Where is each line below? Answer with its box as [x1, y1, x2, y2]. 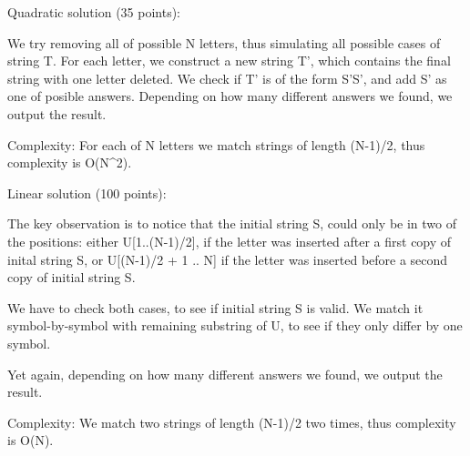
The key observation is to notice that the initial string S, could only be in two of [7, 214, 457, 233]
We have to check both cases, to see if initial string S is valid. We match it [7, 298, 424, 317]
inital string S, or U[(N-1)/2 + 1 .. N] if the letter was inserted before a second [7, 249, 448, 269]
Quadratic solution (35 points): [7, 3, 181, 21]
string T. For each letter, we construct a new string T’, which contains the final [7, 51, 451, 70]
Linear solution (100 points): [7, 183, 167, 202]
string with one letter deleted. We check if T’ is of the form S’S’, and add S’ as [7, 68, 447, 87]
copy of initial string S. [7, 268, 136, 287]
